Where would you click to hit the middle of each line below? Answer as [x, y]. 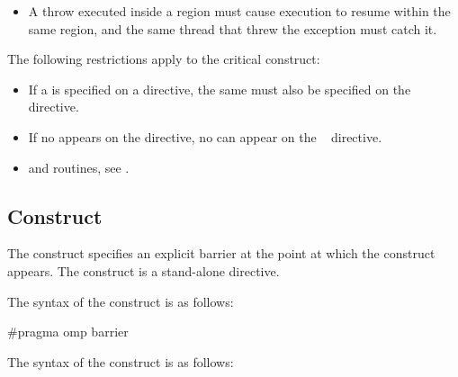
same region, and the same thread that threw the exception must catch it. [233, 28]
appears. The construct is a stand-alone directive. [144, 270]
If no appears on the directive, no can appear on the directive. [205, 136]
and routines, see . [79, 167]
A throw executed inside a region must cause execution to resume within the [239, 11]
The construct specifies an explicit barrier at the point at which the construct [221, 253]
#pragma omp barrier [68, 332]
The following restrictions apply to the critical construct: [164, 59]
